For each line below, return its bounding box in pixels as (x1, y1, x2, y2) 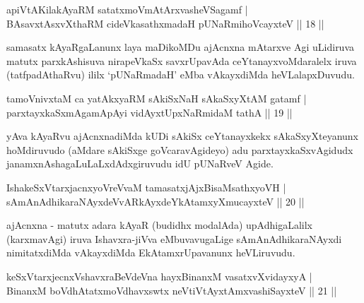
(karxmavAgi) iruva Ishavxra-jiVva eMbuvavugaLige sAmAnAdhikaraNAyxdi (6, 231, 342, 246)
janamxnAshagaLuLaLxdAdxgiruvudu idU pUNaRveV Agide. (6, 156, 274, 171)
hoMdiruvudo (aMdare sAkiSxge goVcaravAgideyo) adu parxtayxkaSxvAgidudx (6, 142, 353, 157)
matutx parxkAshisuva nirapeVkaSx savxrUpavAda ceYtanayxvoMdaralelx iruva (6, 53, 357, 68)
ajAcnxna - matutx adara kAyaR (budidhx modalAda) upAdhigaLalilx (6, 218, 312, 232)
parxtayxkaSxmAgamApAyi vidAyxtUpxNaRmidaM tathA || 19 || (6, 105, 293, 119)
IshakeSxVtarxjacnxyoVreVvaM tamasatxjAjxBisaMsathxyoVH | (6, 179, 286, 194)
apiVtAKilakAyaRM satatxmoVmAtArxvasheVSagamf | (6, 2, 248, 16)
